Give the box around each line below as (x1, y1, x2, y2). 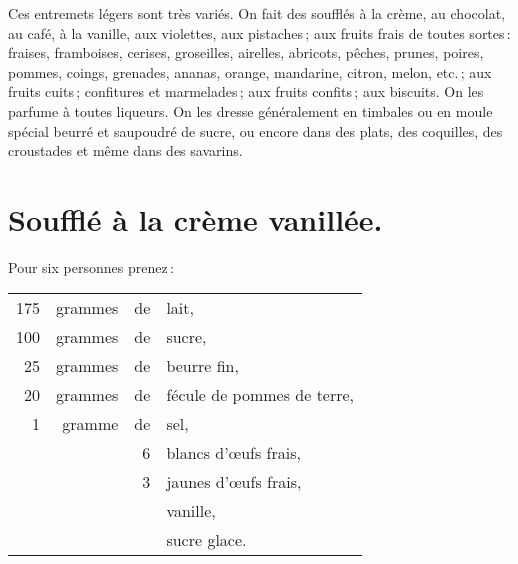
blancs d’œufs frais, (166, 441, 301, 465)
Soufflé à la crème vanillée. (8, 198, 383, 239)
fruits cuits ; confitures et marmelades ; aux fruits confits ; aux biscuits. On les (8, 81, 484, 102)
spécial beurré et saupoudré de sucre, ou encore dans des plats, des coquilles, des (8, 120, 503, 141)
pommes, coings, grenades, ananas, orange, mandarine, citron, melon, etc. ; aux (8, 61, 492, 82)
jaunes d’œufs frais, (166, 470, 302, 494)
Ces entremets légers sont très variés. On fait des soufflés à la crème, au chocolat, (8, 3, 505, 23)
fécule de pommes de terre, (166, 383, 355, 407)
